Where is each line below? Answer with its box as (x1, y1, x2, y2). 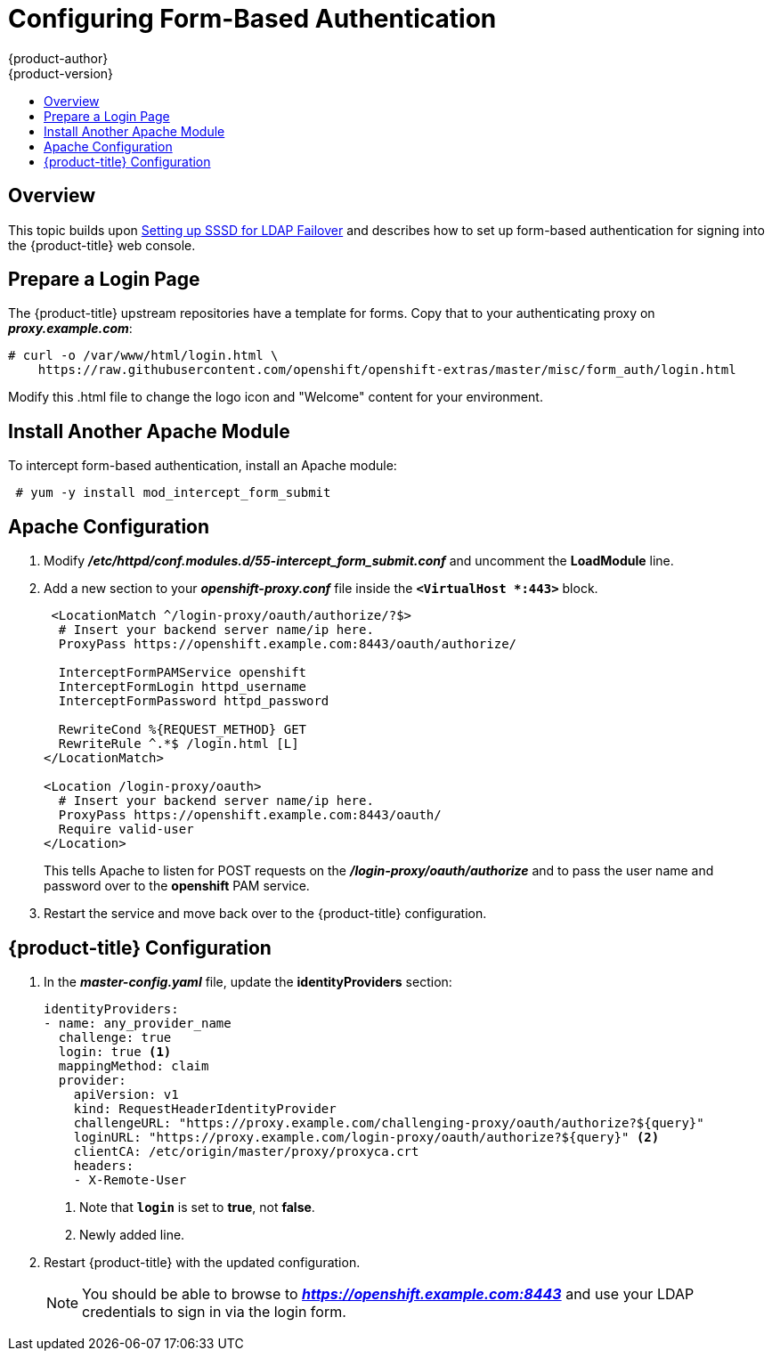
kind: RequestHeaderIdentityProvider (73, 1101, 337, 1116)
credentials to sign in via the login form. (82, 1302, 346, 1321)
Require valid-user (58, 822, 194, 837)
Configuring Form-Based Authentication (8, 4, 497, 34)
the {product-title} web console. (8, 237, 196, 253)
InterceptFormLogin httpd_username (58, 679, 307, 695)
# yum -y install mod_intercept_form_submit (15, 485, 331, 500)
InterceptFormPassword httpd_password (58, 694, 329, 709)
